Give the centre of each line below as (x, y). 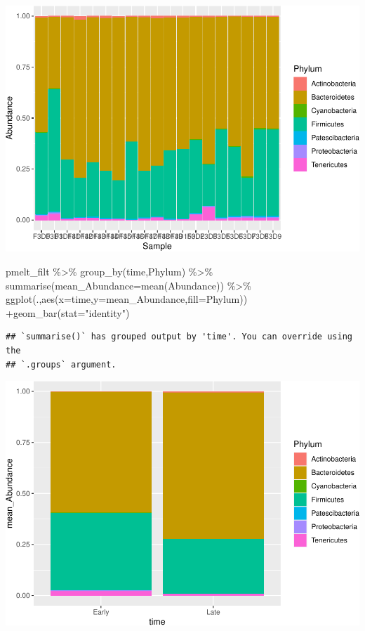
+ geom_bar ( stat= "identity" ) (68, 312)
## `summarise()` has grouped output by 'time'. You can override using (179, 337)
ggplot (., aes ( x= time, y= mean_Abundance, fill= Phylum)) (127, 299)
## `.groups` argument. (61, 364)
